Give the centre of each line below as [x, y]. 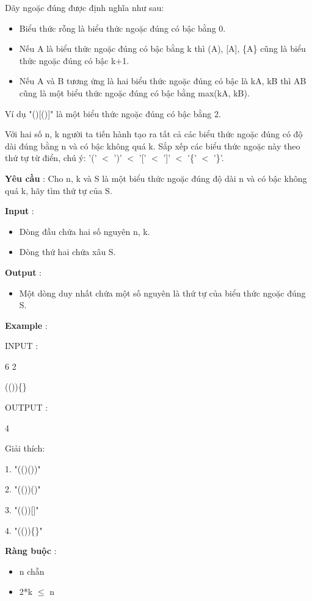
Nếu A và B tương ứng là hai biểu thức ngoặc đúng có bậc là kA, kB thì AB [163, 81]
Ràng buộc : [31, 551]
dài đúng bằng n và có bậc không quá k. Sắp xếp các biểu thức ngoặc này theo [153, 146]
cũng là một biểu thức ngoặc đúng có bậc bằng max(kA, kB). [134, 92]
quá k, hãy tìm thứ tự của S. [59, 190]
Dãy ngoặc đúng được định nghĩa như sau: [85, 7]
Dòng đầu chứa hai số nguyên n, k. [85, 231]
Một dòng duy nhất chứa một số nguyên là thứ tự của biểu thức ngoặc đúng [162, 293]
